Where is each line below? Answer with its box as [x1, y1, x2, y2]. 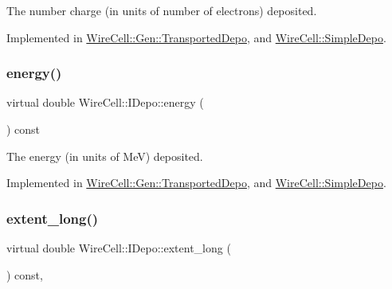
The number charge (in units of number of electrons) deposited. [6, 2, 317, 18]
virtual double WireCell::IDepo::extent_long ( [6, 240, 231, 256]
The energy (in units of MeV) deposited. [6, 147, 203, 164]
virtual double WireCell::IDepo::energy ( [6, 94, 204, 111]
